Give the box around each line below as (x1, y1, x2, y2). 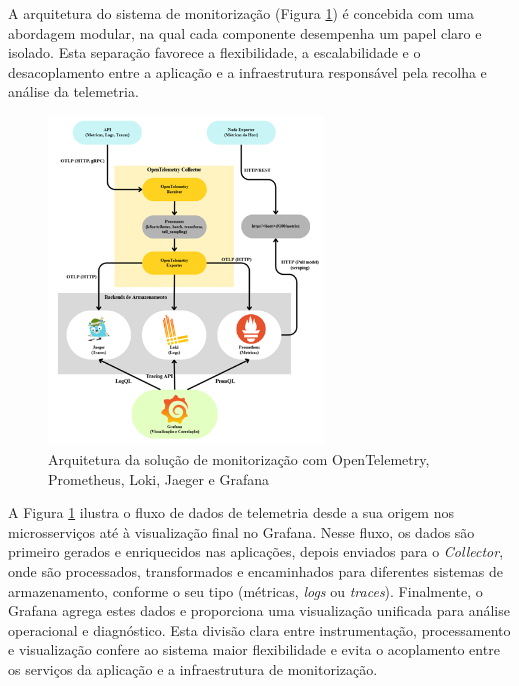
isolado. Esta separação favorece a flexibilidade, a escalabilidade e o (8, 42, 421, 63)
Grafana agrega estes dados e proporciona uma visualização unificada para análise (8, 600, 510, 621)
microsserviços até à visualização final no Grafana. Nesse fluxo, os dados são (8, 521, 475, 542)
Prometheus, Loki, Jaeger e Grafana (48, 468, 269, 489)
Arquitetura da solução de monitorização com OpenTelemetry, (48, 448, 430, 469)
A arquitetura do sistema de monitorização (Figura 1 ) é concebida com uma (8, 3, 474, 23)
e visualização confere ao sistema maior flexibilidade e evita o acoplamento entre (8, 639, 500, 660)
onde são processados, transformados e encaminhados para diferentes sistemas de (8, 560, 503, 581)
